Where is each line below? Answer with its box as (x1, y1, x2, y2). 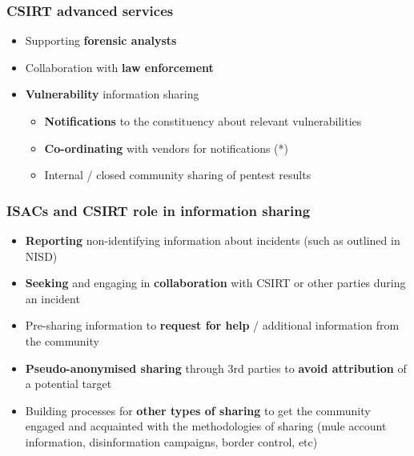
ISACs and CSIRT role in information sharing (6, 200, 311, 220)
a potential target (25, 375, 112, 392)
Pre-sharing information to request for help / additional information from (25, 317, 400, 334)
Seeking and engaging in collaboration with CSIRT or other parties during (25, 274, 406, 291)
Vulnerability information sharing (25, 86, 199, 102)
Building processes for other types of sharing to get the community (25, 402, 371, 418)
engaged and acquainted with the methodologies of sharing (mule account (25, 418, 387, 434)
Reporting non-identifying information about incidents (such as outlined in (25, 232, 400, 248)
